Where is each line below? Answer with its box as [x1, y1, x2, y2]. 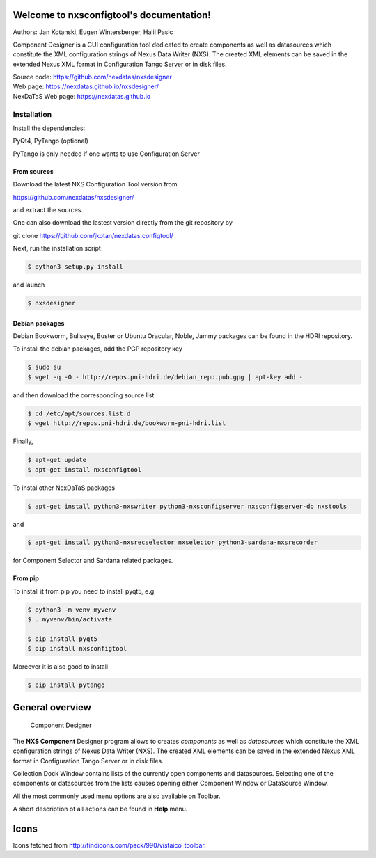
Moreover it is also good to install [13, 662, 108, 671]
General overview [13, 701, 92, 713]
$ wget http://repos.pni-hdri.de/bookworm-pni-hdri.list [27, 420, 226, 427]
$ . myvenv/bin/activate [27, 616, 113, 623]
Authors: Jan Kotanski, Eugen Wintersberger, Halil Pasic [13, 28, 173, 36]
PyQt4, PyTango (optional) [13, 136, 88, 145]
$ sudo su [27, 363, 61, 372]
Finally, [13, 437, 33, 445]
